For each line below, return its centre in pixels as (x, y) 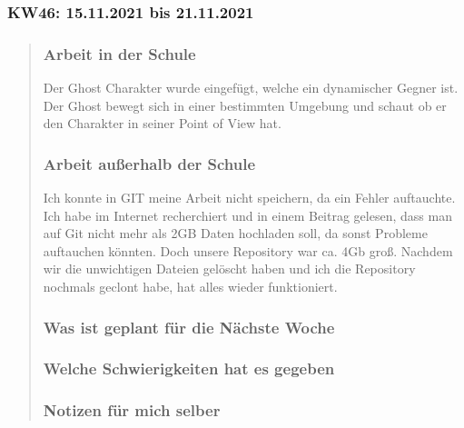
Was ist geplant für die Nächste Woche (189, 327)
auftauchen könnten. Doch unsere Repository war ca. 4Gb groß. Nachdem (248, 250)
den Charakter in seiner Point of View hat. (162, 123)
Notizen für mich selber (132, 410)
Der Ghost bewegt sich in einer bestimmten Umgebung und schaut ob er (245, 105)
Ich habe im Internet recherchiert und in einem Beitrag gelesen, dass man (247, 215)
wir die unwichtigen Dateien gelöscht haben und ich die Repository (229, 269)
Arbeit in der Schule (119, 53)
